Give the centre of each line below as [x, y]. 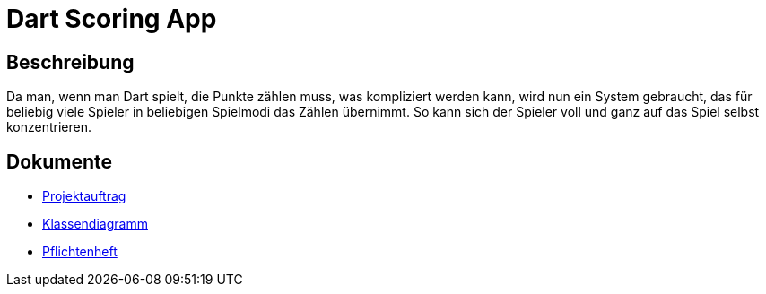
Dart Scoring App [112, 19]
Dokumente [60, 161]
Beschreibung [70, 62]
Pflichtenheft [80, 252]
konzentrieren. [49, 127]
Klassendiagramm [95, 224]
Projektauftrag [84, 196]
